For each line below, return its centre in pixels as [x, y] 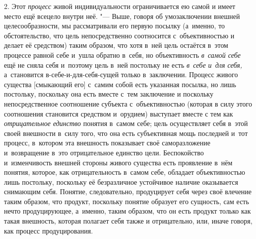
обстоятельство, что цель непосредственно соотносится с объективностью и [119, 35]
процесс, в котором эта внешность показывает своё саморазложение [107, 143]
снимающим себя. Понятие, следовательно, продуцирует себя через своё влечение [128, 191]
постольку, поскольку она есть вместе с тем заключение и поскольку [109, 94]
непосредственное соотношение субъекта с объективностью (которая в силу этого [128, 103]
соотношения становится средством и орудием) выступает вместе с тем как [119, 113]
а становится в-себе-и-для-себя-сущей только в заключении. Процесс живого [121, 74]
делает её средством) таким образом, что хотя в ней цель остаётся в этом [116, 45]
